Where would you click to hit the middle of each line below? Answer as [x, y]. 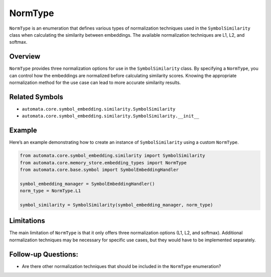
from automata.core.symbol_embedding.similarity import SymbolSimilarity [112, 156]
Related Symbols [36, 97]
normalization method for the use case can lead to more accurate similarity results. [95, 82]
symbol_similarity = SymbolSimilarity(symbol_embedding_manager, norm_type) [116, 205]
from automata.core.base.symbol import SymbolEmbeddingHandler [99, 169]
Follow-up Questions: [44, 254]
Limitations [27, 221]
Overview [25, 57]
